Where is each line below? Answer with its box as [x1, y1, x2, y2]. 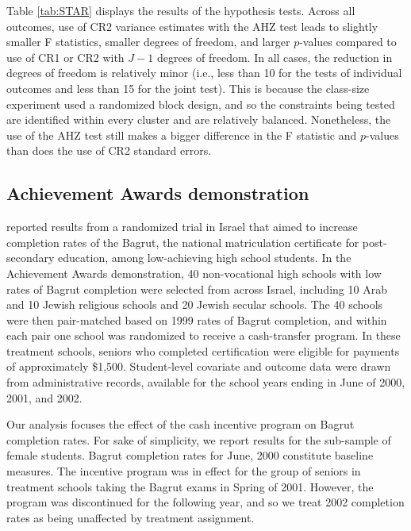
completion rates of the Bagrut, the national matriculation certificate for [6, 233, 359, 250]
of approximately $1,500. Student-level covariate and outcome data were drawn [6, 358, 391, 375]
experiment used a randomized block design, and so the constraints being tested [6, 95, 395, 112]
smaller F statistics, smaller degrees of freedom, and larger [6, 33, 290, 50]
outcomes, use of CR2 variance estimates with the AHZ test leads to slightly [6, 17, 378, 34]
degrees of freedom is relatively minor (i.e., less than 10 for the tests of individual [6, 64, 402, 81]
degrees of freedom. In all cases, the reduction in [156, 48, 393, 65]
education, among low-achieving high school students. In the [58, 249, 351, 266]
